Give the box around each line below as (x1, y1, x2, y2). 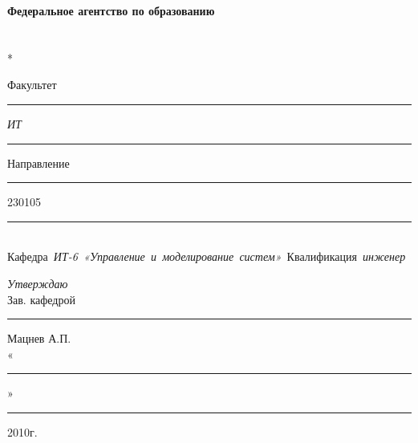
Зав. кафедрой (7, 291, 75, 307)
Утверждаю (7, 274, 68, 291)
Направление (7, 154, 70, 171)
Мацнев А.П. (7, 330, 71, 347)
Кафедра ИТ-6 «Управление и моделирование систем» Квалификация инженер (7, 248, 406, 265)
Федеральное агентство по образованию (7, 2, 215, 18)
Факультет (7, 76, 57, 93)
